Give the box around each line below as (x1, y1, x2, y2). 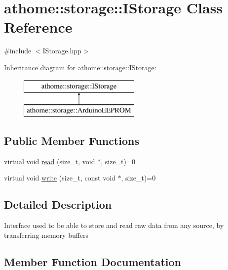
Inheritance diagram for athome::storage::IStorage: (4, 62, 156, 72)
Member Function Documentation (4, 254, 182, 269)
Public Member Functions (4, 133, 139, 148)
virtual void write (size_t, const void (4, 173, 115, 183)
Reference (4, 17, 73, 37)
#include (4, 45, 32, 56)
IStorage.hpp (42, 45, 81, 56)
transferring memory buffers (4, 229, 89, 240)
